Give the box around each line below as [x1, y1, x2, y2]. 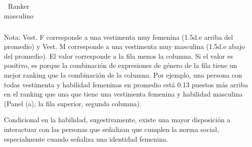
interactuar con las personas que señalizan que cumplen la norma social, [4, 124, 219, 134]
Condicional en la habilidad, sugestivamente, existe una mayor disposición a [4, 114, 231, 125]
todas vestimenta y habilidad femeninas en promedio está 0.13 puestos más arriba [4, 79, 248, 89]
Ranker [8, 1, 30, 11]
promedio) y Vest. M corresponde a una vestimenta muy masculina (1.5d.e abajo [4, 41, 245, 51]
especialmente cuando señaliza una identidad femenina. [4, 133, 168, 144]
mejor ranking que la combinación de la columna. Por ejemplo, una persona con [4, 70, 242, 80]
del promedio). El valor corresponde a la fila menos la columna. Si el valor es [4, 50, 233, 61]
